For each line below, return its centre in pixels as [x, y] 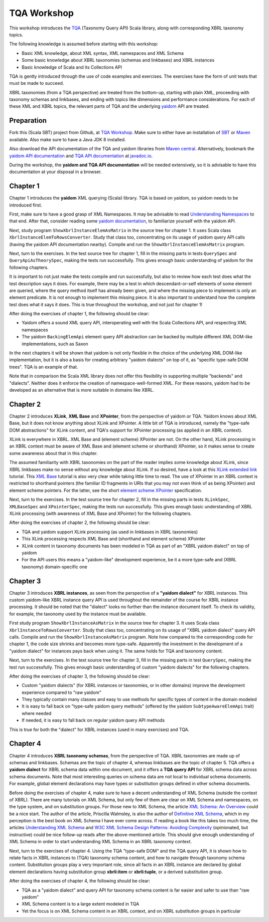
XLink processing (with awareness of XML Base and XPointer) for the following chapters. [100, 513]
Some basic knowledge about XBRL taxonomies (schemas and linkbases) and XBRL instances [118, 60]
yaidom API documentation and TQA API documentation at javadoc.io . [81, 156]
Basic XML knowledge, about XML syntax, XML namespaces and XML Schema [103, 53]
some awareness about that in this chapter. [54, 453]
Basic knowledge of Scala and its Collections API [72, 67]
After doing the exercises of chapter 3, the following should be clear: [80, 676]
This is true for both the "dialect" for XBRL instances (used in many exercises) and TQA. [99, 729]
